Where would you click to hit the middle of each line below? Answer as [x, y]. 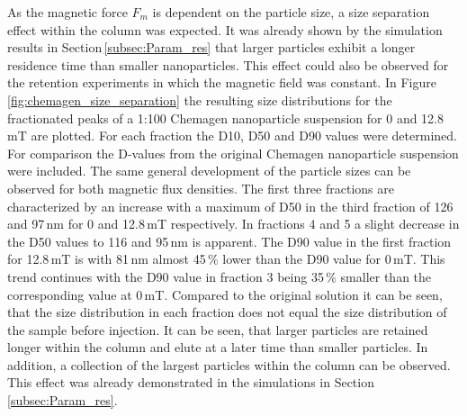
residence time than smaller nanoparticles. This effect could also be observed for [228, 64]
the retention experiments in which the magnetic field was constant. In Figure [222, 82]
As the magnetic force [67, 12]
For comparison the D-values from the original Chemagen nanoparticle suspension [233, 153]
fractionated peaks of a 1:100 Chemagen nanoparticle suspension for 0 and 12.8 [225, 118]
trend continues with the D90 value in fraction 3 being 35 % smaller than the [220, 276]
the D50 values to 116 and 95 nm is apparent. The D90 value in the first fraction [229, 241]
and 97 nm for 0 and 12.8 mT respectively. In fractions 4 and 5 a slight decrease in [233, 224]
